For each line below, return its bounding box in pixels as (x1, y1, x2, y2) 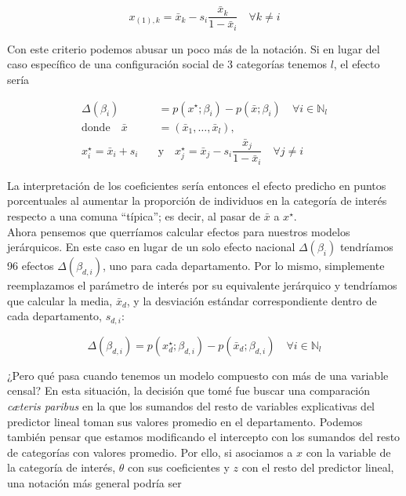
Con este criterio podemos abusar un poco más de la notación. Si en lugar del (7, 40, 380, 57)
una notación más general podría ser (7, 474, 182, 491)
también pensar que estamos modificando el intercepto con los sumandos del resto (7, 429, 401, 445)
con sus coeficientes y (128, 459, 230, 476)
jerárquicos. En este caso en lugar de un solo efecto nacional (7, 239, 295, 255)
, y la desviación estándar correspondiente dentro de (126, 292, 377, 308)
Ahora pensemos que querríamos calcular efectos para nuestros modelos (7, 223, 350, 239)
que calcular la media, (7, 292, 113, 308)
